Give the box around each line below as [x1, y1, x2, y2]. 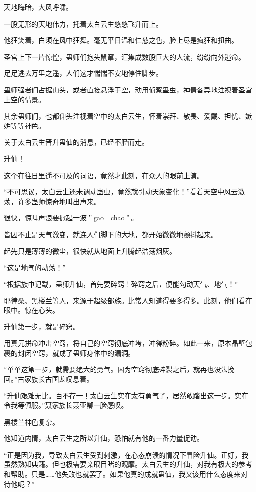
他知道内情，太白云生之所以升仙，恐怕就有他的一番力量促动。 [4, 433, 204, 443]
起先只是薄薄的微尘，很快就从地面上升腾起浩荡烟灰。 [4, 246, 176, 256]
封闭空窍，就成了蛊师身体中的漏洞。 [17, 347, 135, 358]
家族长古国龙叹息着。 [24, 373, 94, 384]
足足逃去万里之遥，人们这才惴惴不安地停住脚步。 [4, 68, 162, 78]
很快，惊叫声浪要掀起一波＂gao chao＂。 [4, 213, 138, 223]
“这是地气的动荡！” [4, 262, 66, 273]
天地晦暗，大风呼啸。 [4, 2, 73, 12]
